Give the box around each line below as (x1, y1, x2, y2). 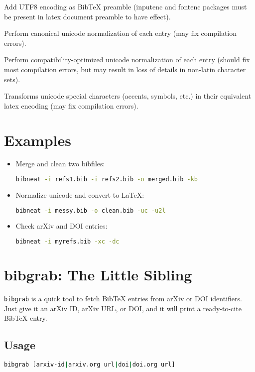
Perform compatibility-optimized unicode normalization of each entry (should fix (4, 54, 250, 65)
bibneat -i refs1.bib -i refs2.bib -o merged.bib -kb (15, 176, 198, 183)
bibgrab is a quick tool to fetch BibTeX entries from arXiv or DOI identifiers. (4, 293, 242, 303)
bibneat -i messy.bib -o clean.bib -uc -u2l (15, 207, 166, 214)
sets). (4, 74, 20, 84)
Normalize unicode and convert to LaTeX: (15, 189, 144, 200)
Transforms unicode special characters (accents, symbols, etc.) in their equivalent (4, 91, 252, 101)
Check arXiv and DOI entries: (15, 221, 108, 231)
